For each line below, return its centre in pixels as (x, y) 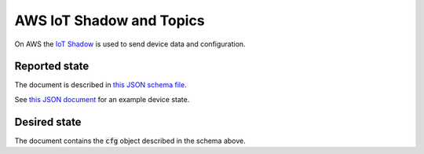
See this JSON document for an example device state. (102, 99)
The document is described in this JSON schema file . (101, 85)
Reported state (52, 66)
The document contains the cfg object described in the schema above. (130, 141)
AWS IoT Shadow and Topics (110, 20)
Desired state (48, 122)
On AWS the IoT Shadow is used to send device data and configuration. (130, 44)
